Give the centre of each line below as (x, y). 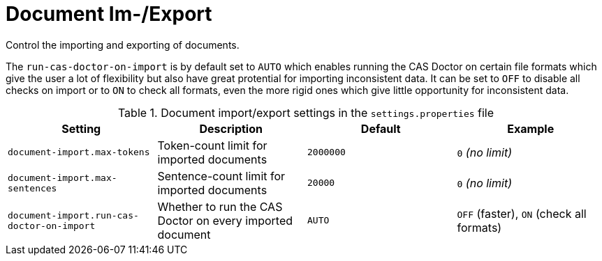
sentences (32, 188)
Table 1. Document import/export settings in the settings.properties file (306, 112)
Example (531, 128)
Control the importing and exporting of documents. (123, 45)
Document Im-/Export (109, 14)
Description (231, 128)
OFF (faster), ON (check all (522, 213)
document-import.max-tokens (79, 152)
